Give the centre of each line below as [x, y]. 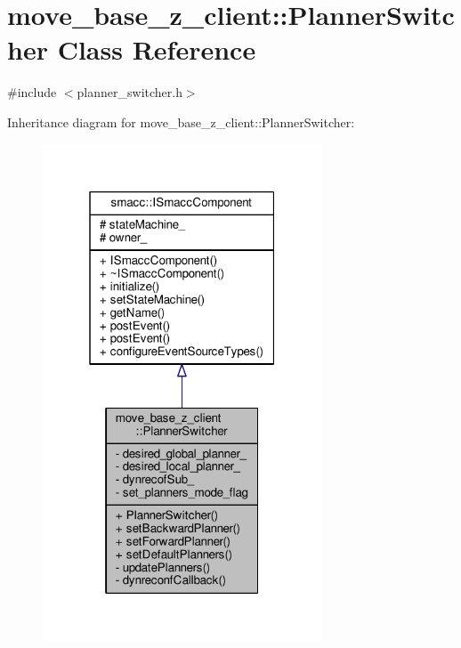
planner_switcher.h [129, 92]
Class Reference [157, 49]
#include [32, 92]
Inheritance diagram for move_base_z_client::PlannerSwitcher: [181, 121]
